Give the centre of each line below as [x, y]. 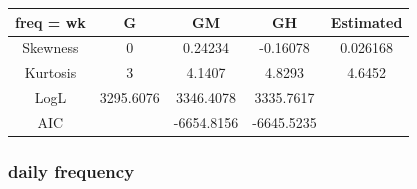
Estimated [366, 21]
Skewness [50, 47]
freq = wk [50, 21]
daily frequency [71, 170]
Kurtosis [50, 72]
